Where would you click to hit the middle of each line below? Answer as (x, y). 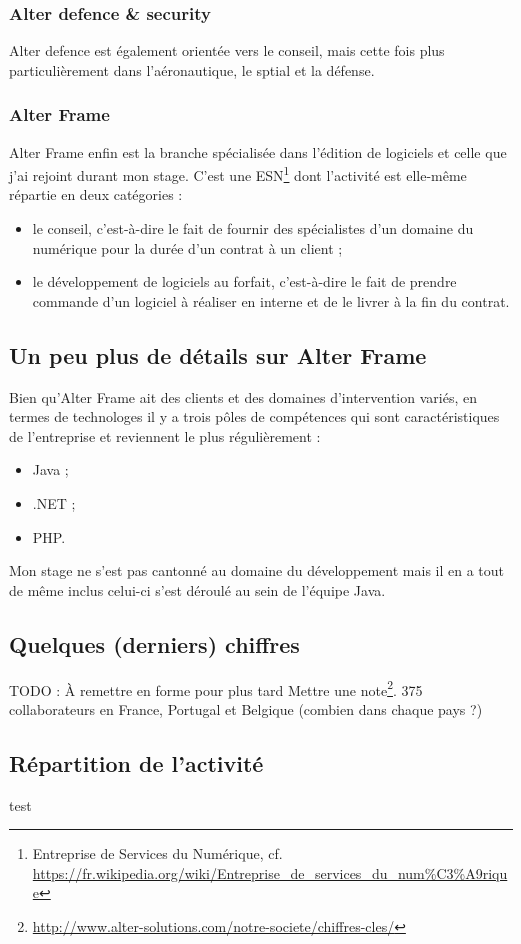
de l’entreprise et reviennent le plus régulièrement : (165, 435)
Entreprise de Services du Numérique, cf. (157, 853)
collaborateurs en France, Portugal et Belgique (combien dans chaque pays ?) (246, 708)
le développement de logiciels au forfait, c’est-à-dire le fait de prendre (244, 281)
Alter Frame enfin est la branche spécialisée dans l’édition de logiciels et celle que (258, 151)
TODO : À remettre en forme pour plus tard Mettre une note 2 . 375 (216, 688)
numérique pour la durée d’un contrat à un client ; (187, 247)
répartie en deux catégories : (96, 194)
